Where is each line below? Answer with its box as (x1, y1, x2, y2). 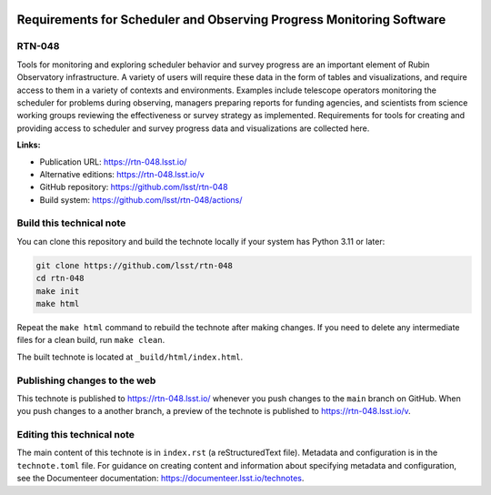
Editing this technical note (16, 429, 135, 441)
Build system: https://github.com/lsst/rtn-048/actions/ (39, 194, 243, 205)
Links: (16, 139, 41, 150)
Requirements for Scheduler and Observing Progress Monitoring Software (16, 12, 446, 27)
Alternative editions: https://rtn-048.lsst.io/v (39, 168, 205, 179)
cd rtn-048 (35, 273, 85, 284)
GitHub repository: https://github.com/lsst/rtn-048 (39, 182, 228, 193)
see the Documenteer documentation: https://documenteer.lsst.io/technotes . (16, 473, 305, 484)
